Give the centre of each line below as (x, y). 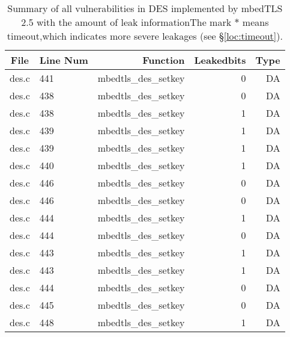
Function (164, 60)
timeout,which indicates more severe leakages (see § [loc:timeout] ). (145, 36)
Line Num (64, 60)
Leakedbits (220, 60)
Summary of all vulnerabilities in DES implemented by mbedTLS (145, 8)
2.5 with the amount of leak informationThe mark (126, 22)
